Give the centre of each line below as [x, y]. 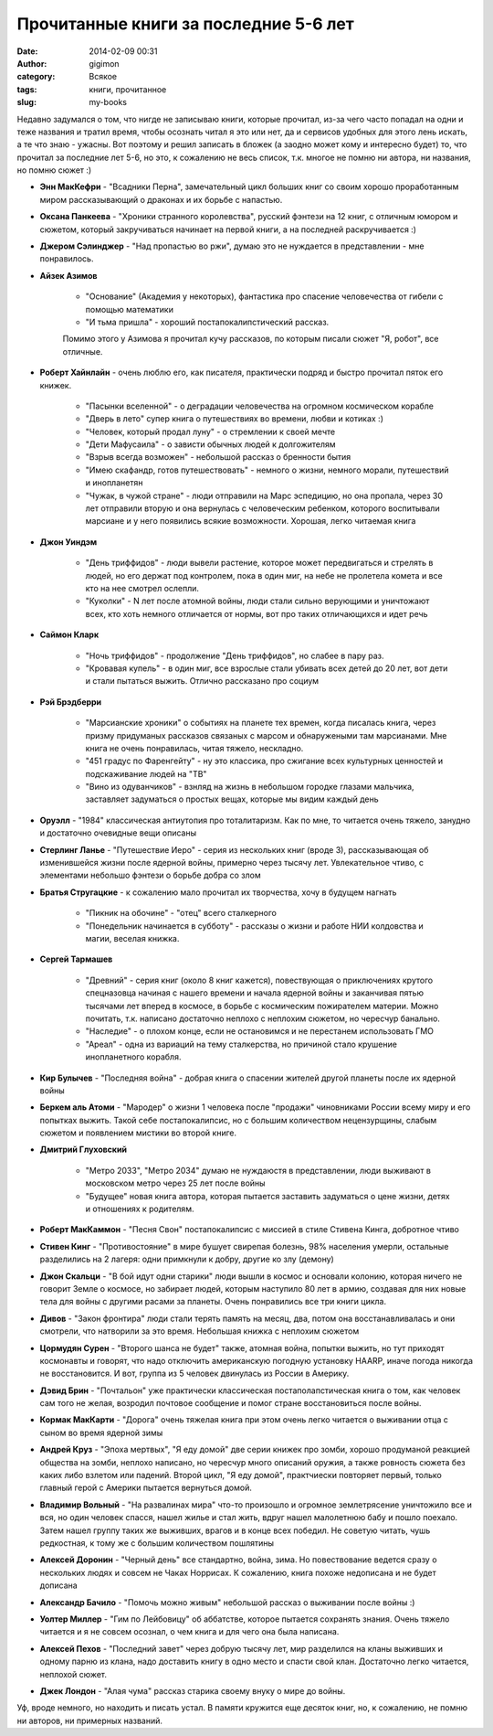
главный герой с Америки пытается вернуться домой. [146, 1488]
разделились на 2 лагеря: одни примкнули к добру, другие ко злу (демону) [187, 1259]
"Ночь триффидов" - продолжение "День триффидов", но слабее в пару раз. [235, 655]
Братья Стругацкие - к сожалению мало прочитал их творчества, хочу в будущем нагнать [218, 892]
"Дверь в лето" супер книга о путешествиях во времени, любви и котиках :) [234, 419]
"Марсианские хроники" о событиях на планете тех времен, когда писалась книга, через [261, 723]
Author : [32, 63]
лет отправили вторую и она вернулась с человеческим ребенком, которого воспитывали [262, 508]
